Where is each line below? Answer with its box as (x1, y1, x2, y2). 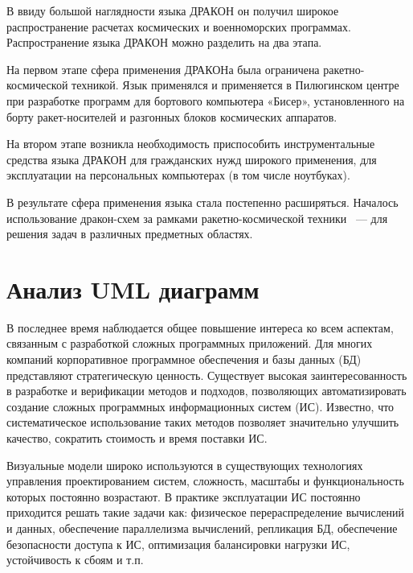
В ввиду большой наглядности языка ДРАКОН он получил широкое (6, 2, 339, 19)
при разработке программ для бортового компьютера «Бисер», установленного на (6, 92, 405, 109)
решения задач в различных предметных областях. (6, 225, 253, 242)
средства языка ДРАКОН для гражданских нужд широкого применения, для (6, 150, 377, 167)
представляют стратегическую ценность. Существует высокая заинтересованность (6, 366, 407, 383)
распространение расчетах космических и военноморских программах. (6, 18, 351, 35)
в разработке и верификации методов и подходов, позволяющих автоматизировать (6, 382, 407, 399)
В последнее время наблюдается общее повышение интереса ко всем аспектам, (6, 319, 394, 336)
